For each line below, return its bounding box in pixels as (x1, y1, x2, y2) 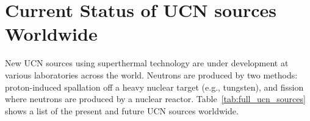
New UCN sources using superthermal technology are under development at (5, 57, 289, 69)
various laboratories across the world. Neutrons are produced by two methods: (5, 68, 298, 81)
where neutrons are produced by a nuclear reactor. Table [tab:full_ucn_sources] (5, 92, 306, 105)
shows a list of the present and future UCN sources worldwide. (5, 104, 239, 117)
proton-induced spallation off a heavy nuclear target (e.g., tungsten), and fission (5, 80, 304, 93)
